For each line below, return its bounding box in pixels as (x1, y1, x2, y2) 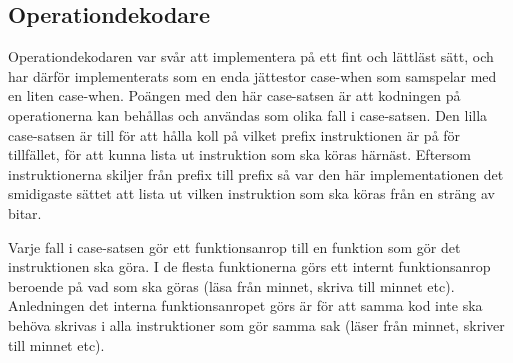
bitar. (8, 202, 42, 223)
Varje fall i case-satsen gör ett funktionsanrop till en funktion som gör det (8, 236, 461, 257)
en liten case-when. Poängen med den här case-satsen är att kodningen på (8, 85, 461, 106)
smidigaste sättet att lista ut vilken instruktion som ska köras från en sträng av (8, 183, 495, 204)
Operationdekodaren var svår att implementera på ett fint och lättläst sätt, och (8, 46, 494, 67)
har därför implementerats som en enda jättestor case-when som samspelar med (8, 65, 497, 86)
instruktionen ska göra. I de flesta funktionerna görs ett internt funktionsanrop (8, 256, 491, 277)
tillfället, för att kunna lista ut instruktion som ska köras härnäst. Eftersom (8, 144, 471, 165)
